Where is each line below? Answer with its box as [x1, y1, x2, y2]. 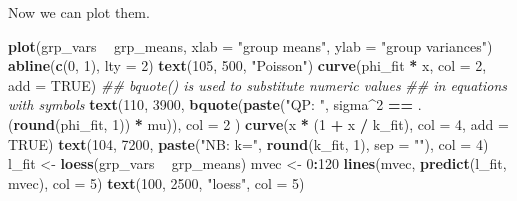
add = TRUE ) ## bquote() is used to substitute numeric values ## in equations [8, 74, 507, 95]
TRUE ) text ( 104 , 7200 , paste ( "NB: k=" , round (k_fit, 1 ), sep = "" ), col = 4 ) [8, 133, 489, 154]
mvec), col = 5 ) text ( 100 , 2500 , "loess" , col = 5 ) [8, 172, 305, 193]
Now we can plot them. [8, 2, 150, 22]
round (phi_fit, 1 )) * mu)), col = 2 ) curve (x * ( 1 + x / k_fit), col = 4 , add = [13, 113, 509, 134]
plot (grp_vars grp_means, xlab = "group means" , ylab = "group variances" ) [8, 35, 493, 56]
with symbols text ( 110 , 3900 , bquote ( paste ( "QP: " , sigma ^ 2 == [8, 94, 414, 115]
